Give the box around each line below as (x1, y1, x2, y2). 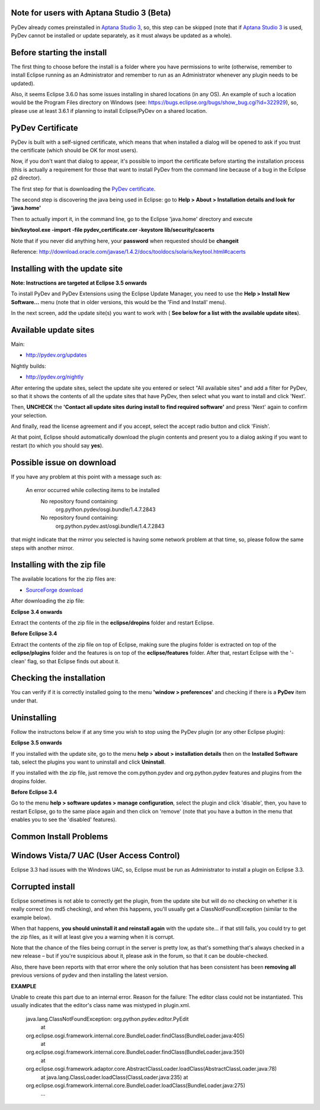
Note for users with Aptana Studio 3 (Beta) (11, 8, 171, 18)
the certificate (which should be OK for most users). (11, 147, 138, 154)
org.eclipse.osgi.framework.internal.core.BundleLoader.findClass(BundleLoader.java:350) (25, 1049, 245, 1056)
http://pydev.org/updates (25, 351, 87, 359)
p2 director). (11, 174, 41, 181)
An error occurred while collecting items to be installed (25, 487, 160, 494)
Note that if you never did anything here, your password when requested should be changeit (11, 237, 239, 244)
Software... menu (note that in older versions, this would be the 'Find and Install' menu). (11, 298, 226, 305)
